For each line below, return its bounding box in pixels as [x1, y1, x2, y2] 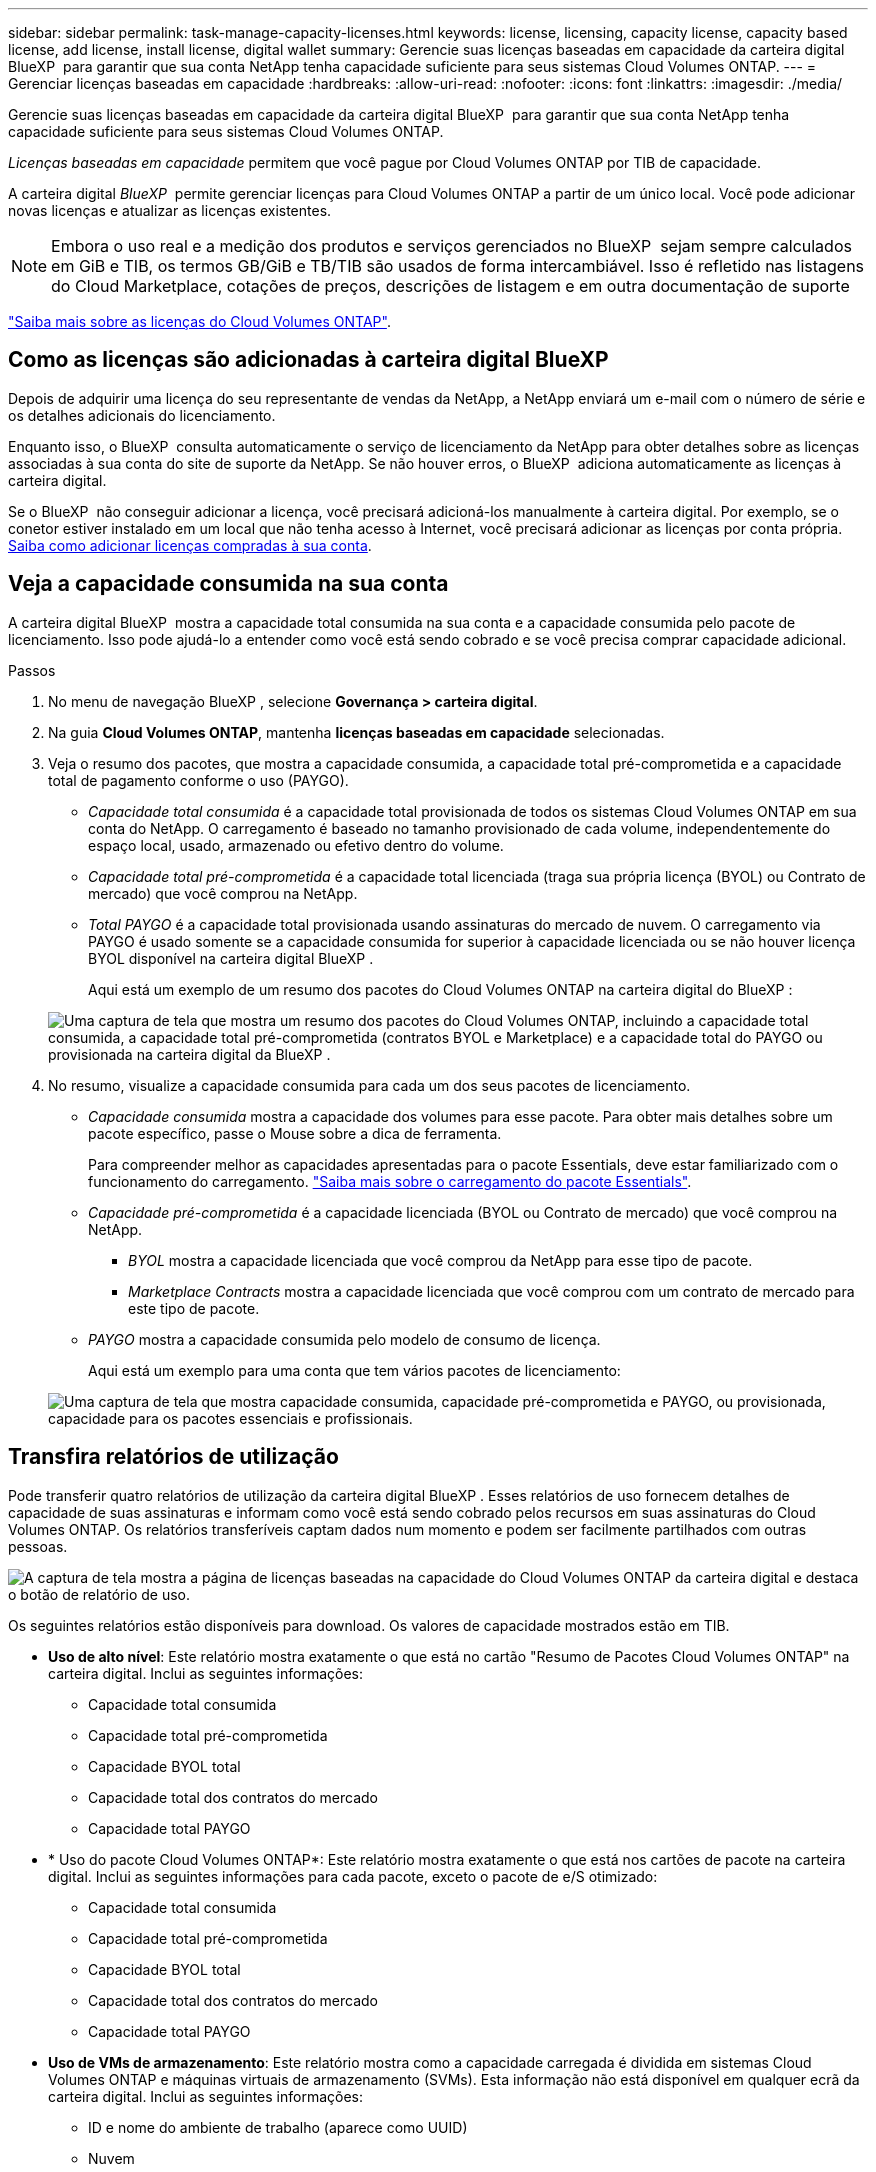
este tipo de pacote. [128, 1299, 260, 1317]
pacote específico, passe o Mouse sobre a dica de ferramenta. [88, 1124, 502, 1142]
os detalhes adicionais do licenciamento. [8, 406, 276, 424]
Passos [8, 661, 56, 679]
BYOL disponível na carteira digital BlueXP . [88, 949, 374, 967]
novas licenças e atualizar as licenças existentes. [8, 202, 332, 219]
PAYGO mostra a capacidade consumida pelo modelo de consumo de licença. [88, 1330, 601, 1348]
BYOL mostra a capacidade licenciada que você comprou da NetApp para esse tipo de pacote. [128, 1251, 753, 1269]
